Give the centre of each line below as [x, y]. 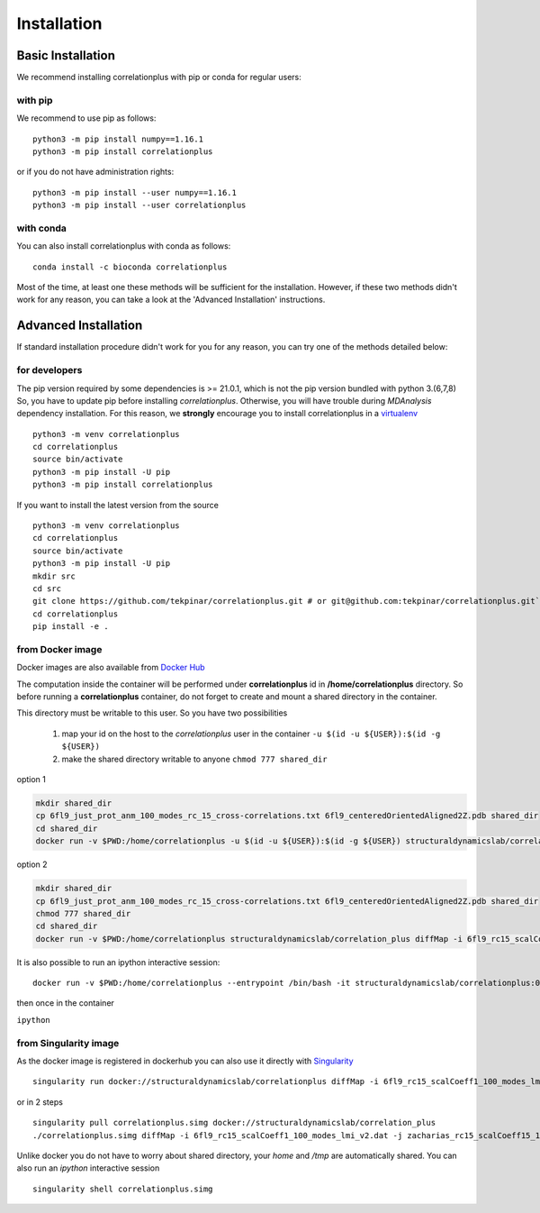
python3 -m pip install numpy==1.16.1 [118, 139]
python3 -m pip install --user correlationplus [139, 205]
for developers [49, 370]
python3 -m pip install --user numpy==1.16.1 [135, 192]
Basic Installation [66, 55]
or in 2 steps [40, 1102]
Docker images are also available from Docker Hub [111, 668]
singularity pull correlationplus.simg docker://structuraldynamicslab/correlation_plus [234, 1123]
